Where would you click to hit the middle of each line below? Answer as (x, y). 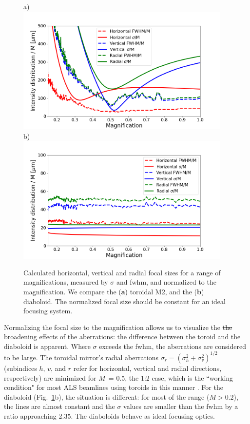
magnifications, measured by (66, 282)
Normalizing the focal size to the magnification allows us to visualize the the (118, 327)
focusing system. (48, 311)
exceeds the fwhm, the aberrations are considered (173, 346)
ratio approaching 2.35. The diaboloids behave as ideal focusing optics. (109, 415)
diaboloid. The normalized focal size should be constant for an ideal (125, 301)
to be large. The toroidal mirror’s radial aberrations (81, 357)
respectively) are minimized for (50, 377)
